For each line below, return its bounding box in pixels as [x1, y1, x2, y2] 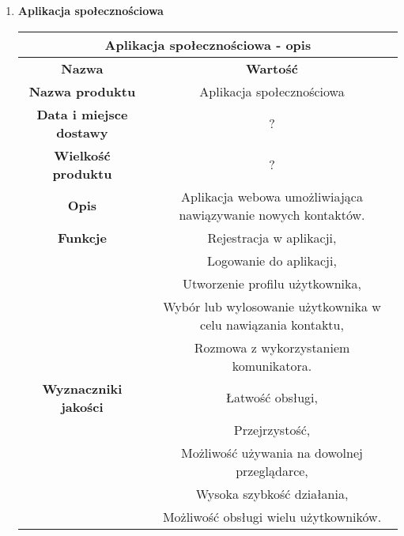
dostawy [56, 123, 108, 142]
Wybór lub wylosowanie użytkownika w [163, 296, 381, 315]
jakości [61, 397, 104, 416]
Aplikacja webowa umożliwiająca [181, 187, 363, 206]
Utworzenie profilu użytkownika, [183, 274, 361, 293]
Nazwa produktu [28, 81, 136, 100]
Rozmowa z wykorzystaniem [194, 338, 350, 357]
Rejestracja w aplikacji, [207, 228, 337, 247]
